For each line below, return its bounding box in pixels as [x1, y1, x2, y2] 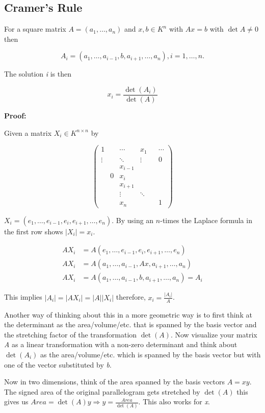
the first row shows [4, 226, 63, 236]
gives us [4, 396, 29, 407]
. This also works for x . [138, 396, 210, 407]
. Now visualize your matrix [170, 329, 257, 339]
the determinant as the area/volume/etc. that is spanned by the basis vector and [4, 319, 257, 330]
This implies [4, 291, 42, 302]
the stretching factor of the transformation [4, 329, 137, 339]
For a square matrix [4, 23, 66, 34]
